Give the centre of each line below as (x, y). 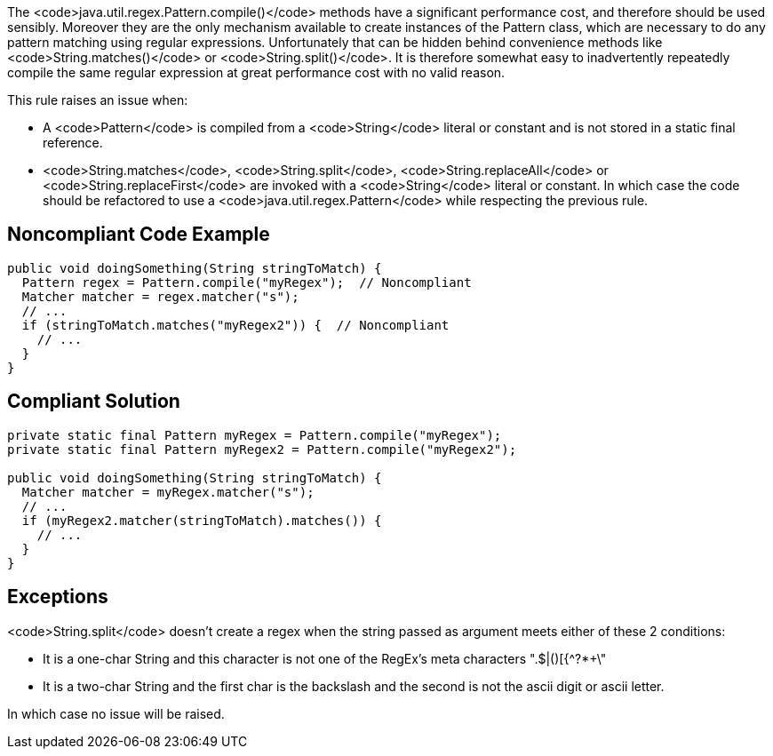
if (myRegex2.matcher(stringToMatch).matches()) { (202, 520)
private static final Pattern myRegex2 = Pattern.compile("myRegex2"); (262, 449)
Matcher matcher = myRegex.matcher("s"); (168, 492)
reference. (73, 143)
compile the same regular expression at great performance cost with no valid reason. (256, 72)
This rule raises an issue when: (98, 100)
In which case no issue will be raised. (116, 713)
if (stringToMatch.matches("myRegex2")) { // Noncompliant (235, 325)
